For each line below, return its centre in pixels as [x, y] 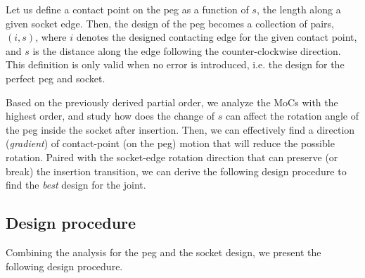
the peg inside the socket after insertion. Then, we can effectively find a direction [180, 129]
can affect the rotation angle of [292, 116]
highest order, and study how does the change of [110, 116]
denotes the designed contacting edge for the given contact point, [217, 37]
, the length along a [299, 9]
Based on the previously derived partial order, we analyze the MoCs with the [172, 102]
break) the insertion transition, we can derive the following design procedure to [176, 171]
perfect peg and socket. [56, 78]
